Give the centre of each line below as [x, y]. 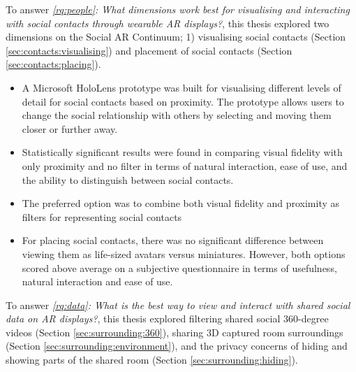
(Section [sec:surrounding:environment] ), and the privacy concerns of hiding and [177, 346]
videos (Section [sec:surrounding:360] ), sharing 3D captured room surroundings [175, 332]
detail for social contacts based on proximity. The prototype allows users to [183, 101]
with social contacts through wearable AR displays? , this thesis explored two [168, 23]
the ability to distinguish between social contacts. [128, 179]
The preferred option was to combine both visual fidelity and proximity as [181, 203]
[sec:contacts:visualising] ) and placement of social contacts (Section [149, 50]
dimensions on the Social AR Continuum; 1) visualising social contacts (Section [176, 37]
